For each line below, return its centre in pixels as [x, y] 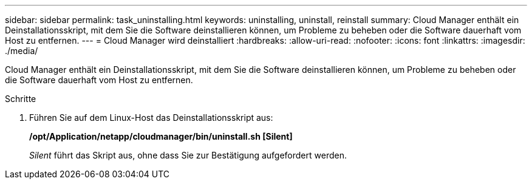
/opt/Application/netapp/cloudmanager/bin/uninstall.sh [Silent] [161, 136]
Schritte [21, 99]
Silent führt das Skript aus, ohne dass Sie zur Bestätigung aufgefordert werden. [188, 155]
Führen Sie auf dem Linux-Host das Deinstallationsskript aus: [151, 118]
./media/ [22, 51]
